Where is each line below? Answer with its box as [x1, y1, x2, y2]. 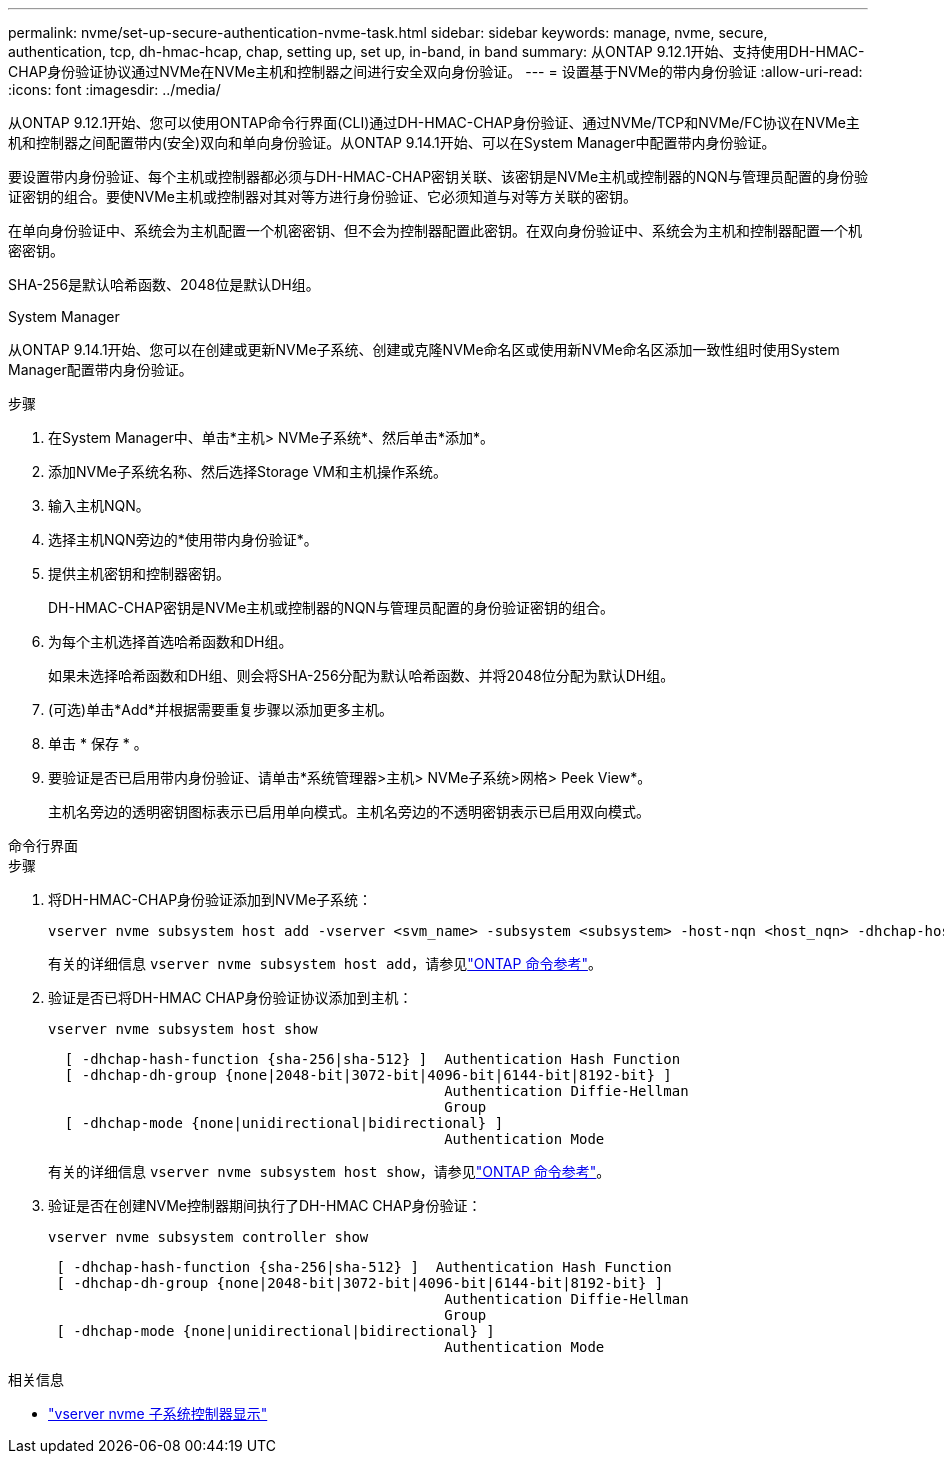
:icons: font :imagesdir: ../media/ [8, 81, 221, 98]
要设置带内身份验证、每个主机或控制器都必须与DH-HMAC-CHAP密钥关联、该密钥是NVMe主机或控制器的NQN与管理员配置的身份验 [8, 168, 868, 185]
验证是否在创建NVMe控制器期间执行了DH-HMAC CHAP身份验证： [48, 1197, 482, 1214]
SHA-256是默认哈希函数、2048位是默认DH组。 [8, 276, 320, 293]
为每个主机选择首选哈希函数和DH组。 [48, 633, 293, 650]
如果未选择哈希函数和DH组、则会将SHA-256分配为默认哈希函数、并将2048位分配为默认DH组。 [48, 667, 675, 684]
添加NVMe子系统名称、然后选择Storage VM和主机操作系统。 [48, 463, 447, 480]
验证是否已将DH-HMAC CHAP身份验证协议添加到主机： [48, 989, 413, 1006]
